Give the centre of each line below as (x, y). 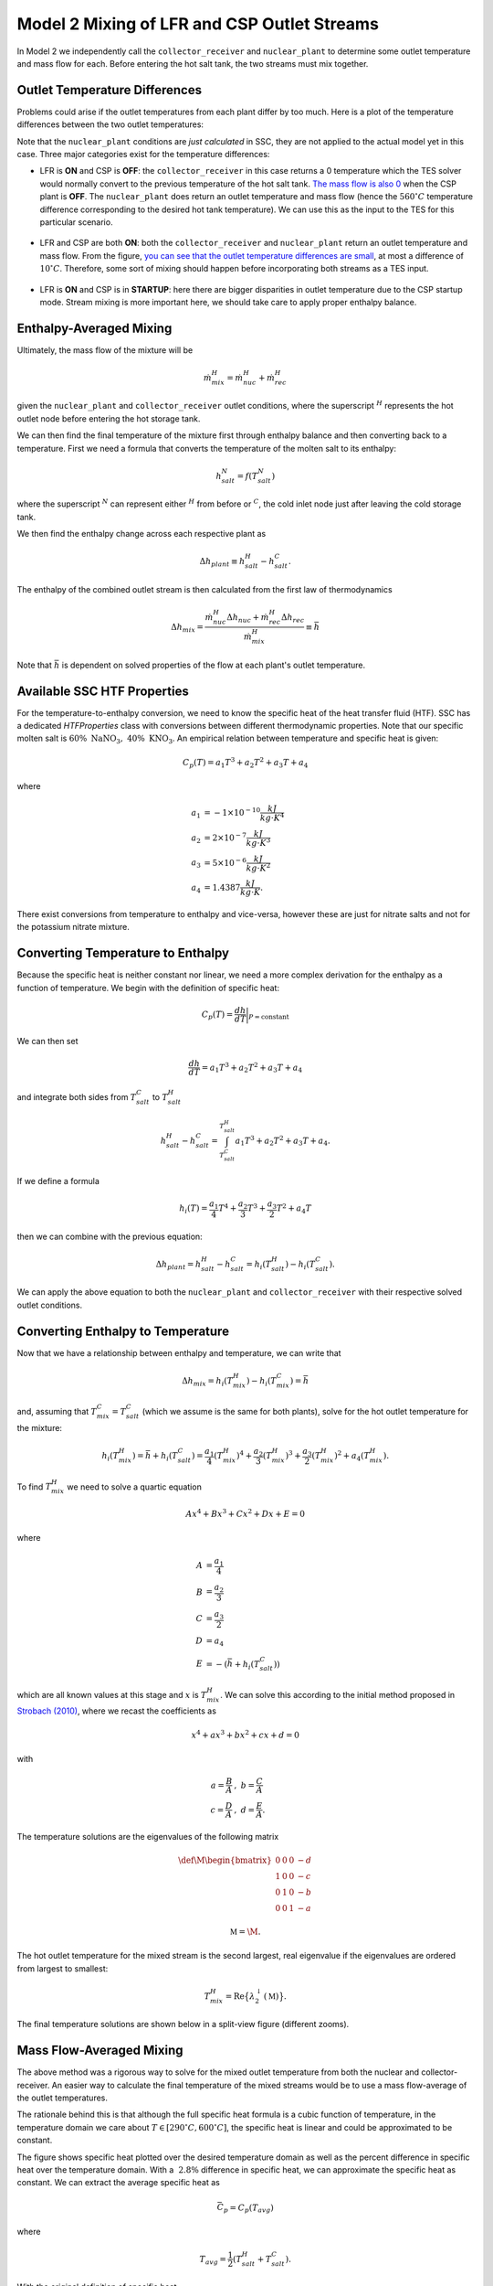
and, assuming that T (57, 1412)
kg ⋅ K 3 (258, 842)
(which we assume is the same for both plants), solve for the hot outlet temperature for (305, 1412)
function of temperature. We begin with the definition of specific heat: (148, 988)
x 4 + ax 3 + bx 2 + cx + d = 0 (246, 1734)
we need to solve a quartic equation (135, 1487)
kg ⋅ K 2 (258, 867)
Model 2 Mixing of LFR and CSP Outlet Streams (198, 24)
